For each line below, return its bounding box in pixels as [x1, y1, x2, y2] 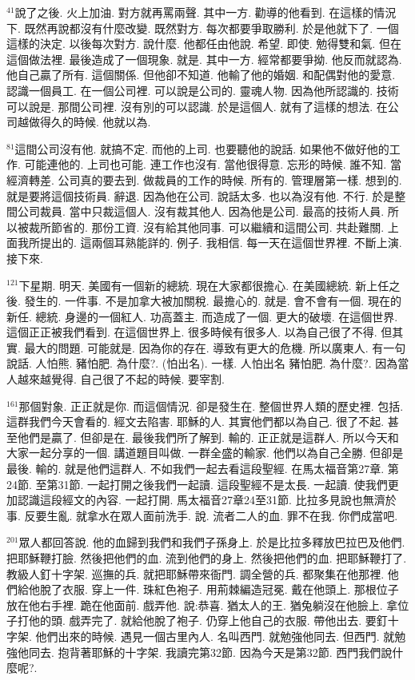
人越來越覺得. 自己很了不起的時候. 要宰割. [6, 371, 225, 388]
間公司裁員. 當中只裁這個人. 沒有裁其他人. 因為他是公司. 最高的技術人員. [6, 203, 385, 220]
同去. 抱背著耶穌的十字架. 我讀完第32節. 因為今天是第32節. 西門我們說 [28, 643, 393, 660]
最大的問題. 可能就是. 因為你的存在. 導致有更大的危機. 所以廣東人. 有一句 [24, 339, 406, 356]
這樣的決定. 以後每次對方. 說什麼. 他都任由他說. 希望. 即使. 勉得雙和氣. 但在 [6, 35, 401, 52]
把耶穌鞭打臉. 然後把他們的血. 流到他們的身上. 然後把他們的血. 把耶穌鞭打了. [6, 550, 407, 566]
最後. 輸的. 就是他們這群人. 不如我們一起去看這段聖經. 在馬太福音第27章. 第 [6, 460, 399, 477]
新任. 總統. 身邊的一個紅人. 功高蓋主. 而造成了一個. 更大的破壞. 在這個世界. [6, 308, 398, 324]
